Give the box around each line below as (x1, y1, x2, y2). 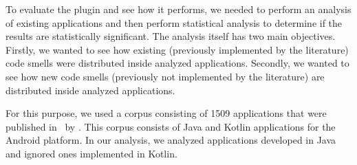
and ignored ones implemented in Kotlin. (6, 146, 177, 160)
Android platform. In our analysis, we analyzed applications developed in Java (6, 133, 336, 147)
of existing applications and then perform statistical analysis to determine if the (6, 15, 343, 30)
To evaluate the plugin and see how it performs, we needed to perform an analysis (6, 2, 351, 16)
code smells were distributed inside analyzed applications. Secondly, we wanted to (6, 56, 349, 70)
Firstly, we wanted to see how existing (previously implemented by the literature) (6, 42, 349, 56)
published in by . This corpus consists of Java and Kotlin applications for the (6, 119, 336, 133)
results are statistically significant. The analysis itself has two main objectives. (6, 29, 336, 43)
